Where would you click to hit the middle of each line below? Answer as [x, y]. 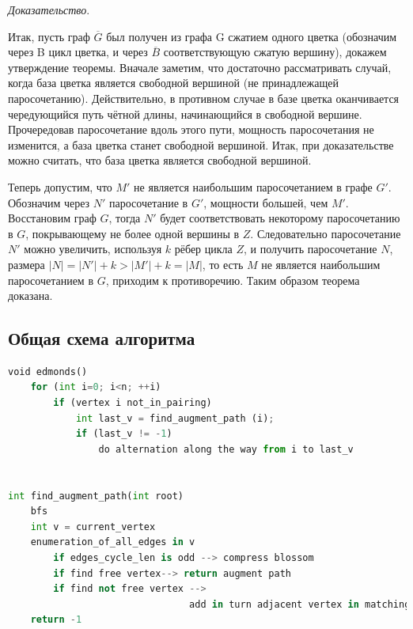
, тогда [125, 218]
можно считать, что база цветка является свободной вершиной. [160, 160]
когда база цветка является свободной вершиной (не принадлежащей [173, 83]
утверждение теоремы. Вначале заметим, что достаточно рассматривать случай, [200, 67]
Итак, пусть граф [49, 36]
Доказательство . [49, 9]
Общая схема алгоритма [102, 338]
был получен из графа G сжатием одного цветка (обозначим [252, 36]
